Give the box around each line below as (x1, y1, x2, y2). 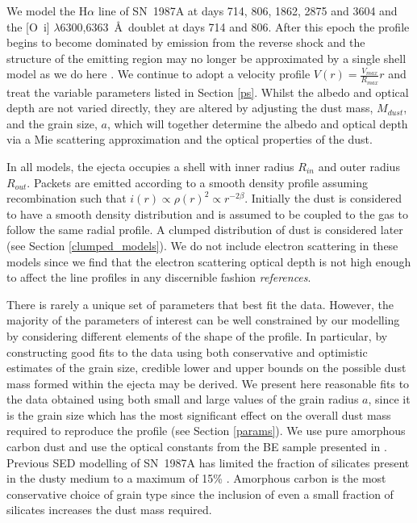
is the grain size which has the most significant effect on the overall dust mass (6, 406, 391, 423)
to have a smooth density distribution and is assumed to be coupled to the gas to (6, 205, 408, 222)
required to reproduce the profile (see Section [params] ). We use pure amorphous (6, 422, 406, 439)
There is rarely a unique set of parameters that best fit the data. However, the (6, 295, 394, 312)
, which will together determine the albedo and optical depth (106, 115, 408, 132)
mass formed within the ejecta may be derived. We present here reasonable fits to (6, 374, 410, 391)
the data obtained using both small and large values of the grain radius (6, 391, 359, 408)
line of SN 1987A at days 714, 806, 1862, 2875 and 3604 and (98, 2, 398, 19)
